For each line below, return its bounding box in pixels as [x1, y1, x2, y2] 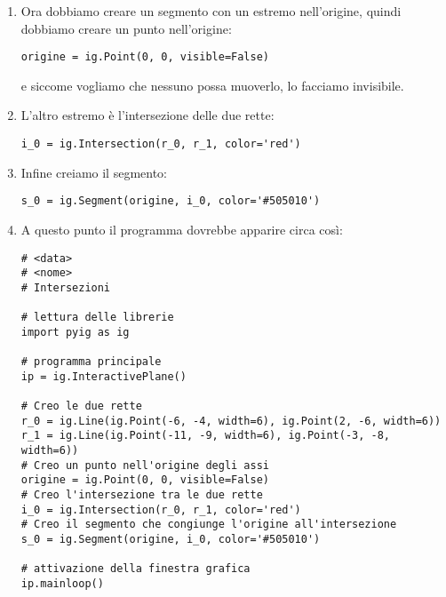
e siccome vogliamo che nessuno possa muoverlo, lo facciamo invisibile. [20, 76, 404, 94]
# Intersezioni [20, 281, 111, 294]
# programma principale [20, 355, 162, 369]
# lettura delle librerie [20, 311, 174, 324]
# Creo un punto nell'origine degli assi [20, 458, 269, 472]
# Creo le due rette [20, 400, 142, 413]
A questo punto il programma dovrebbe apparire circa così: [20, 219, 343, 238]
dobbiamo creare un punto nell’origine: [20, 19, 232, 37]
